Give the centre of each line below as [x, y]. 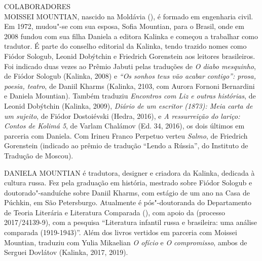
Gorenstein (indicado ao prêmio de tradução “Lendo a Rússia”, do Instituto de [126, 145]
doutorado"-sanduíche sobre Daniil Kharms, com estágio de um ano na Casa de [127, 192]
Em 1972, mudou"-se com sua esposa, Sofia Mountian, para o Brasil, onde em [124, 26]
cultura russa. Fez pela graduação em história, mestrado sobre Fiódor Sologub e [128, 183]
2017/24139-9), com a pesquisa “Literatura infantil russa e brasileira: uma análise [131, 222]
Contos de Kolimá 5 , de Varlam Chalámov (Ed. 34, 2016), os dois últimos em [124, 126]
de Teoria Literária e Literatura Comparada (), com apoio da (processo [115, 212]
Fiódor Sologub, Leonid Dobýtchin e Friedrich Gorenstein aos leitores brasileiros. [130, 56]
